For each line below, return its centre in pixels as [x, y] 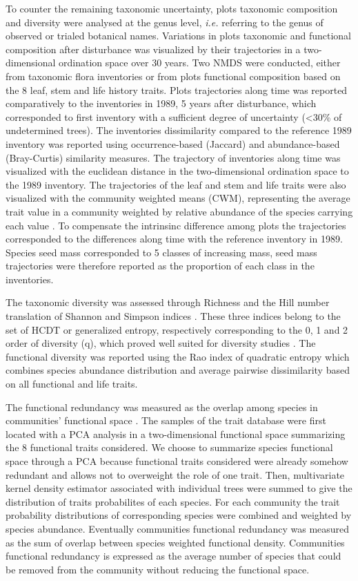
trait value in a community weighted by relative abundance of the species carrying [179, 211]
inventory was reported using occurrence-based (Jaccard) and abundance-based [173, 143]
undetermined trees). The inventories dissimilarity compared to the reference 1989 [179, 130]
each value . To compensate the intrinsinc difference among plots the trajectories [176, 225]
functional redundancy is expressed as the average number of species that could [173, 556]
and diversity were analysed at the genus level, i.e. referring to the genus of [165, 22]
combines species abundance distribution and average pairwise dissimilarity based [178, 370]
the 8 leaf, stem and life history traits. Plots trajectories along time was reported [177, 89]
